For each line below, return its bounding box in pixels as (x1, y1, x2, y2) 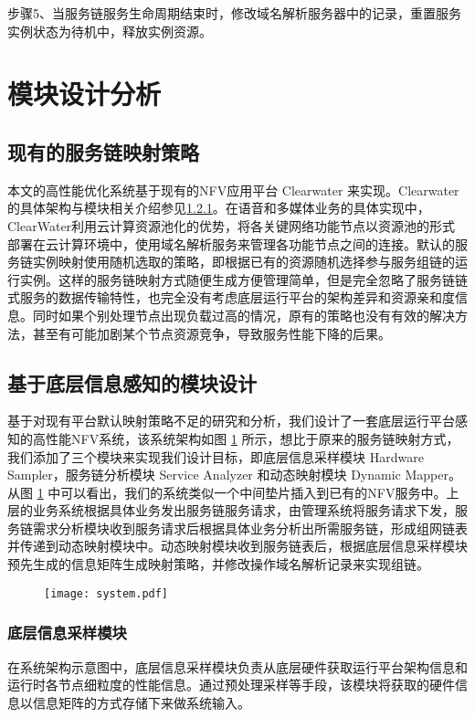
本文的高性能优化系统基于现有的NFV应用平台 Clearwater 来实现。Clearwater (7, 180, 459, 199)
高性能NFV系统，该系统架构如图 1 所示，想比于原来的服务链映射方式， (32, 428, 459, 448)
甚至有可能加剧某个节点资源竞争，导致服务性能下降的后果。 (32, 323, 391, 343)
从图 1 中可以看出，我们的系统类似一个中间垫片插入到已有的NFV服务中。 (7, 482, 447, 502)
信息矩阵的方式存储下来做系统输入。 (32, 692, 250, 712)
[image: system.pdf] (44, 586, 169, 600)
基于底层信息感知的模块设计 (7, 368, 257, 396)
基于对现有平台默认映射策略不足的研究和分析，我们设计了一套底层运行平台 (7, 411, 455, 430)
